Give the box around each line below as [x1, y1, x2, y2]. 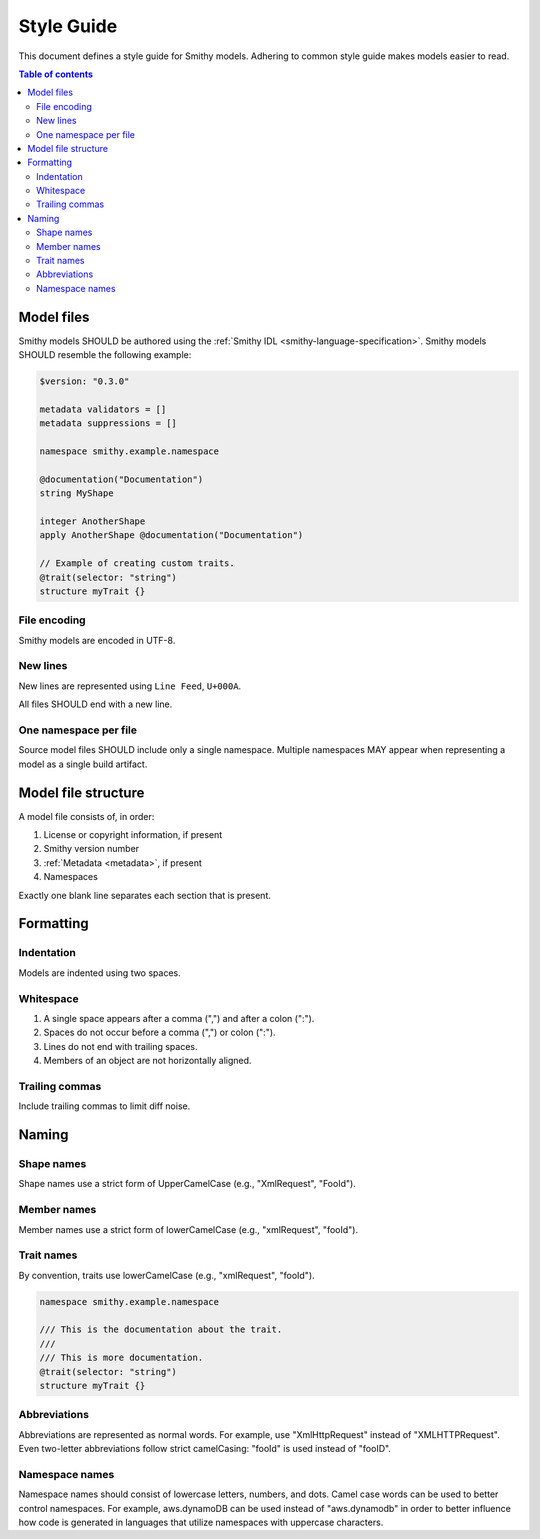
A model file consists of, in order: [18, 810, 155, 822]
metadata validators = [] [39, 403, 167, 415]
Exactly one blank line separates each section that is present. [18, 889, 272, 901]
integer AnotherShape [39, 515, 146, 527]
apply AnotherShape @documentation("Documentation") [39, 530, 304, 541]
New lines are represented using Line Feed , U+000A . [18, 680, 242, 692]
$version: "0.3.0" [39, 376, 130, 387]
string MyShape [39, 488, 114, 499]
